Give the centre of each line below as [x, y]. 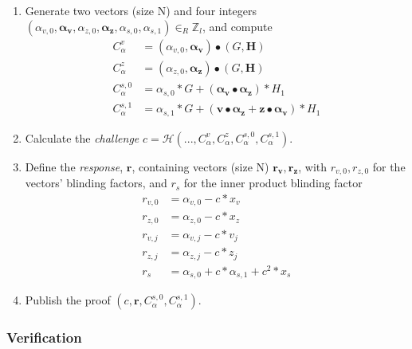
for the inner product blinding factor [273, 183]
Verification [44, 337]
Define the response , [74, 166]
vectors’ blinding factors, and [96, 183]
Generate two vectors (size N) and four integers [141, 10]
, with [313, 166]
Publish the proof [68, 300]
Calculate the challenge [82, 137]
